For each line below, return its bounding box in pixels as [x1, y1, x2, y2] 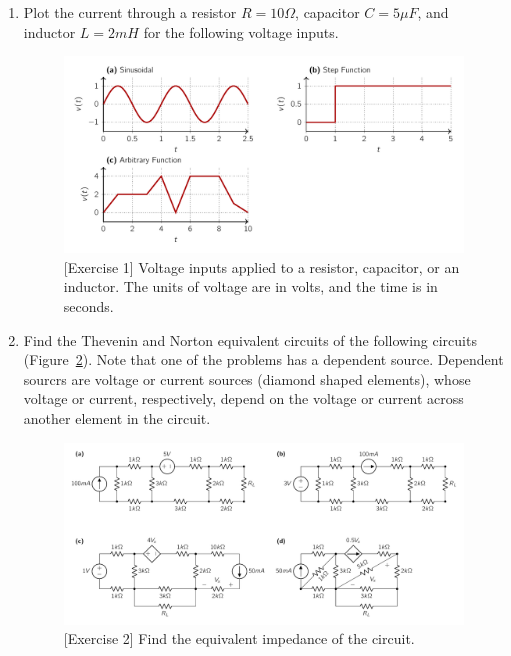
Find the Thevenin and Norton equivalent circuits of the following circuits [23, 329, 477, 350]
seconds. [63, 295, 114, 316]
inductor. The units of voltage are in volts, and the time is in [63, 276, 438, 297]
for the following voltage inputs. [143, 21, 339, 42]
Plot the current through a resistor [23, 2, 237, 22]
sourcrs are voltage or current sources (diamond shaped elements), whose [23, 368, 471, 389]
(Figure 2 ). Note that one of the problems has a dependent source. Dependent [23, 349, 504, 370]
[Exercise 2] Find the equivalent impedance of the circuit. [63, 628, 415, 649]
